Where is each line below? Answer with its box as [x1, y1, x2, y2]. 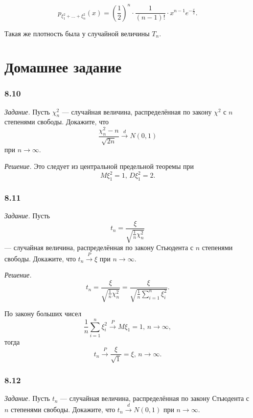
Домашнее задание [4, 57, 122, 77]
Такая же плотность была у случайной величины [4, 28, 150, 38]
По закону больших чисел [4, 308, 82, 319]
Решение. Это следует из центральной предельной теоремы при [4, 161, 194, 171]
